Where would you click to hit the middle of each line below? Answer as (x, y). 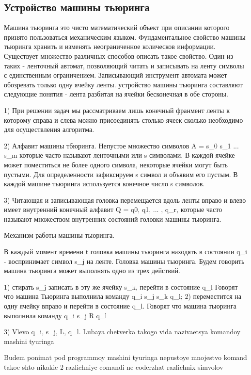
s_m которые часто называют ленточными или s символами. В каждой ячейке (119, 155)
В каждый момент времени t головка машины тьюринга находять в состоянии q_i (125, 252)
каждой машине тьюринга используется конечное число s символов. (104, 184)
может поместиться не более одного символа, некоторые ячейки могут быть (116, 164)
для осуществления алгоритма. (49, 129)
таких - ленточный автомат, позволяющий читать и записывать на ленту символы (124, 65)
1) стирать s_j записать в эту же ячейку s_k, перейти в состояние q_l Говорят (121, 286)
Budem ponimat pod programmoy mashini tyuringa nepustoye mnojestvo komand (125, 357)
